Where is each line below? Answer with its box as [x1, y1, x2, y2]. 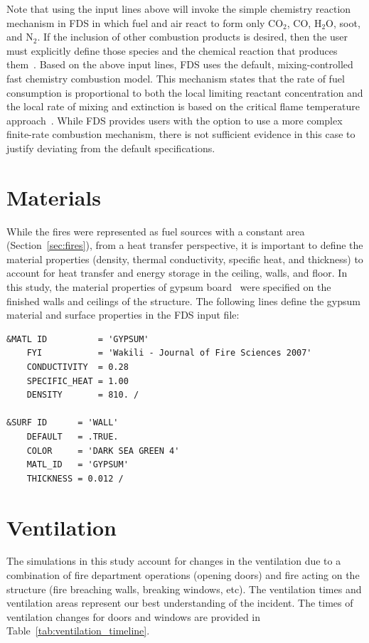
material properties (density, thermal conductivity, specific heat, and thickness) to [6, 251, 363, 266]
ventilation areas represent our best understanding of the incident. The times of [6, 595, 353, 610]
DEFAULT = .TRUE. [26, 431, 119, 442]
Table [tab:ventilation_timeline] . [6, 623, 150, 638]
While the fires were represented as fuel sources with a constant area [6, 223, 305, 238]
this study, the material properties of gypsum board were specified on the [6, 280, 331, 294]
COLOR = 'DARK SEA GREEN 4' [26, 445, 180, 456]
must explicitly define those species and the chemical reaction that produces [6, 43, 338, 58]
